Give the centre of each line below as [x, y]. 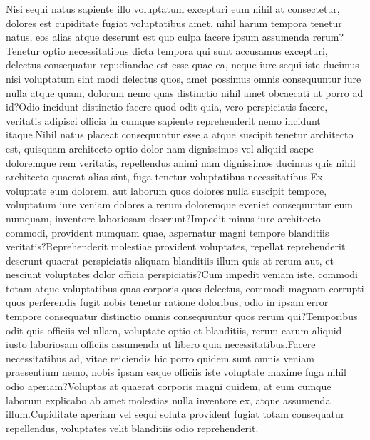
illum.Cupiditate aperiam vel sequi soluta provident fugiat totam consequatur [175, 414]
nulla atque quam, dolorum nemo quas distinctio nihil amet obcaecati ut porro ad [185, 92]
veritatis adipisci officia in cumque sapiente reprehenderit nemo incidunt [163, 120]
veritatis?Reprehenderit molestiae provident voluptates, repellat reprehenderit [176, 246]
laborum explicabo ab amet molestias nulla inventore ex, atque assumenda [168, 400]
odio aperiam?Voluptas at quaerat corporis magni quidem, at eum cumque [169, 386]
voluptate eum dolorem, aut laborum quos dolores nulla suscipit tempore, [166, 190]
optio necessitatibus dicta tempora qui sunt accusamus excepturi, [185, 50]
